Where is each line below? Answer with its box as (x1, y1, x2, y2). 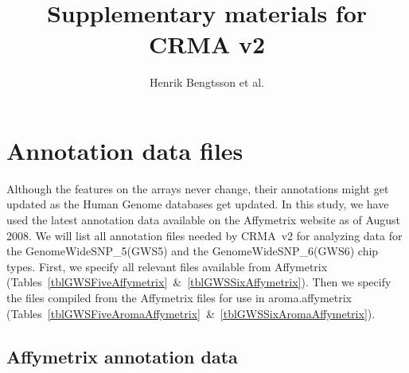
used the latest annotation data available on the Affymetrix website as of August (6, 212, 401, 228)
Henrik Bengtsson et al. (150, 74, 264, 91)
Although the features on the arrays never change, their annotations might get (6, 180, 389, 196)
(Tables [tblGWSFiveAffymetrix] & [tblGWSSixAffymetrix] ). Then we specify (6, 274, 391, 290)
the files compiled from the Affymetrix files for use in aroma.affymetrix (6, 289, 353, 305)
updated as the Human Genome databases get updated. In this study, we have (6, 196, 389, 212)
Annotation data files (6, 134, 243, 166)
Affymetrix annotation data (6, 344, 238, 368)
